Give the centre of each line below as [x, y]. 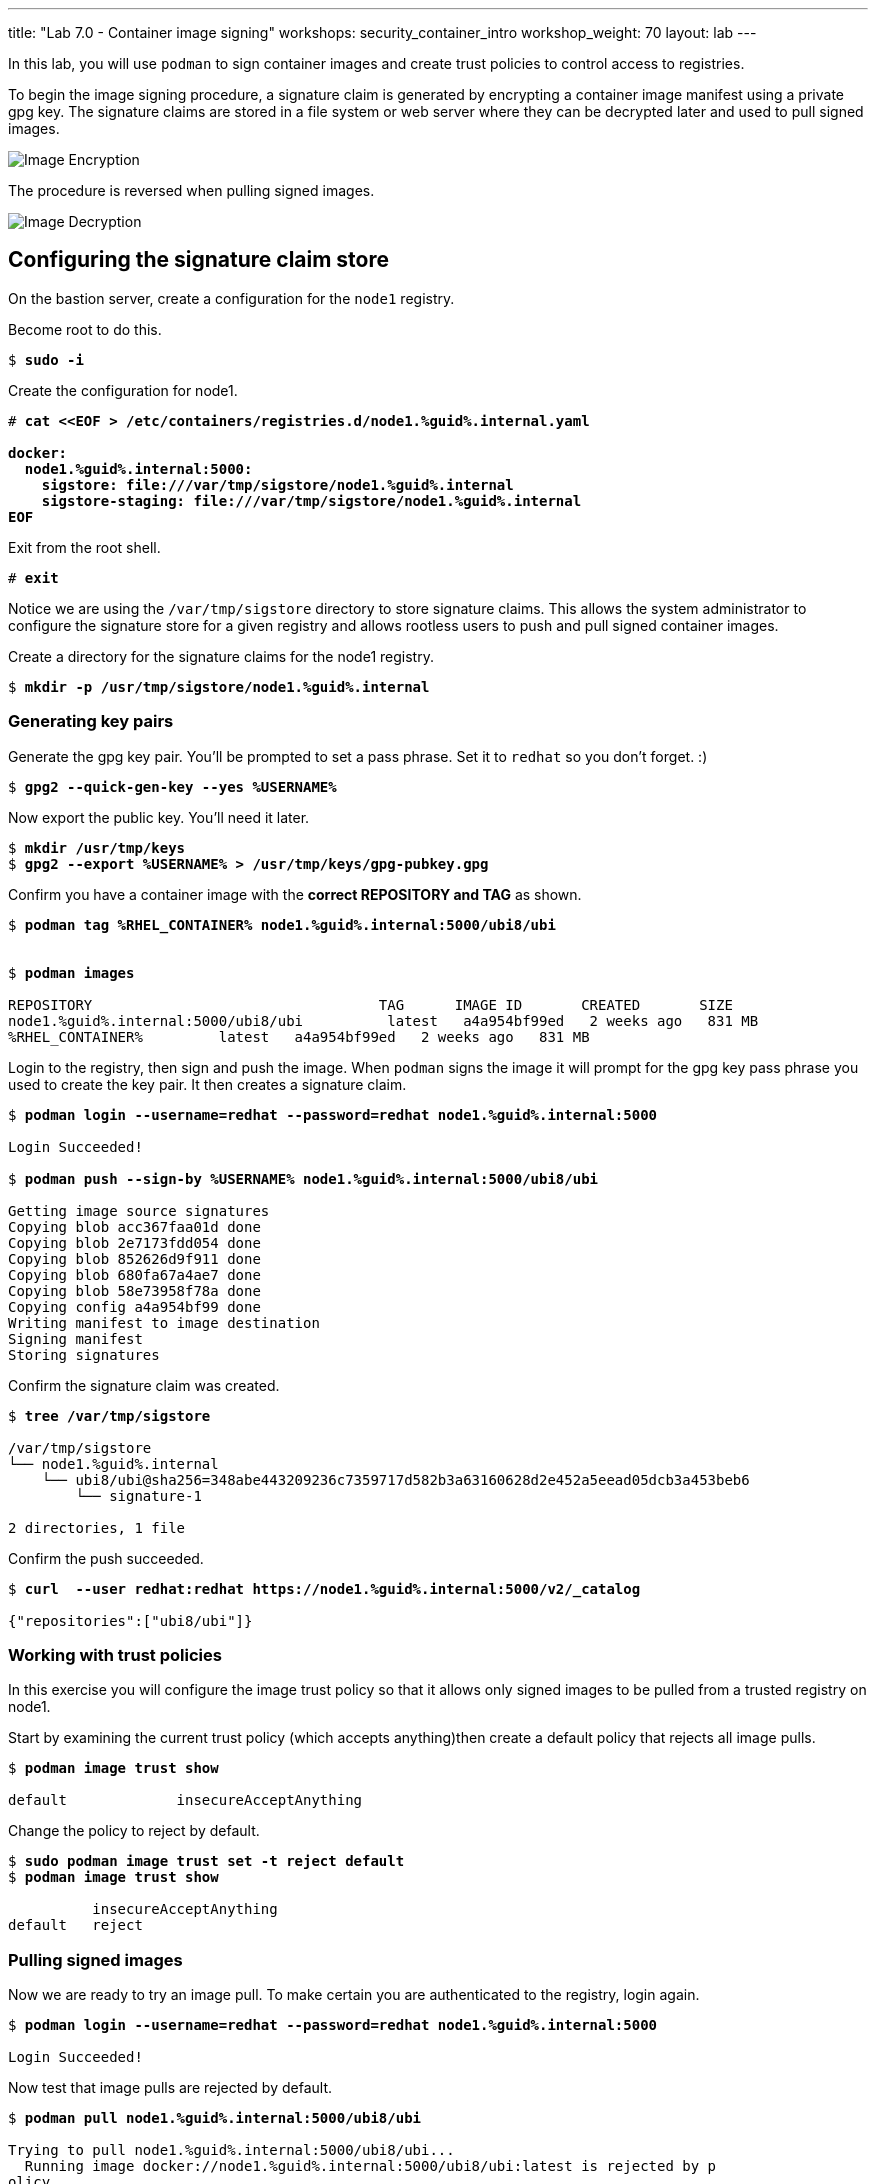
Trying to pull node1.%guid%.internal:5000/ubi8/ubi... [231, 2150]
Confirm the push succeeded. [106, 1558]
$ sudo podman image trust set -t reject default [206, 1861]
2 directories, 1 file [97, 1527]
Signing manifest [75, 1338]
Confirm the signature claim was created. [144, 1385]
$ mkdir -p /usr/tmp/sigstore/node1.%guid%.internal [219, 686]
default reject [75, 1925]
